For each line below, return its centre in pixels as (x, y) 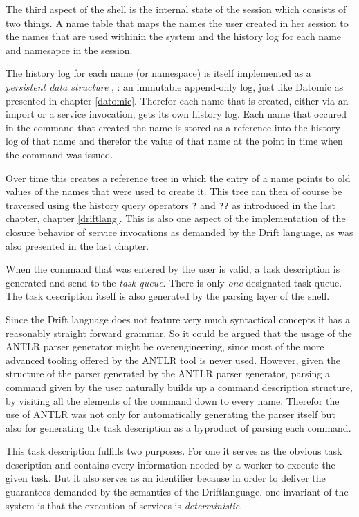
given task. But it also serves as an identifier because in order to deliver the (166, 478)
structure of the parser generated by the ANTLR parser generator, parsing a (168, 373)
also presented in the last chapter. (77, 245)
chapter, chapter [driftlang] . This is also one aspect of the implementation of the (176, 218)
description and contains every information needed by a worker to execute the (171, 464)
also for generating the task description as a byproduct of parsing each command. (178, 427)
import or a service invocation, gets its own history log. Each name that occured (176, 114)
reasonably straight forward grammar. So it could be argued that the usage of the (179, 333)
